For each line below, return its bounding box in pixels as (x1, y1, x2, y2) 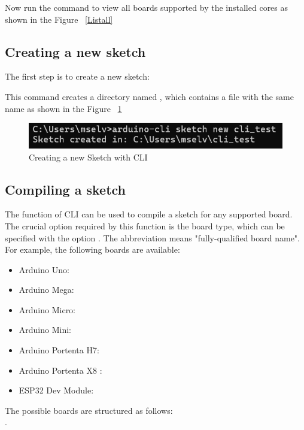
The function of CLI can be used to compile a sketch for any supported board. (5, 208, 293, 220)
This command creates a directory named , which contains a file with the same (5, 90, 294, 102)
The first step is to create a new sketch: (5, 70, 150, 83)
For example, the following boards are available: (5, 243, 180, 256)
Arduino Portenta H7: (19, 344, 99, 356)
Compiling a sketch (5, 180, 126, 198)
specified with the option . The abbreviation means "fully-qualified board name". (5, 231, 300, 244)
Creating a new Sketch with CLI (29, 150, 148, 163)
